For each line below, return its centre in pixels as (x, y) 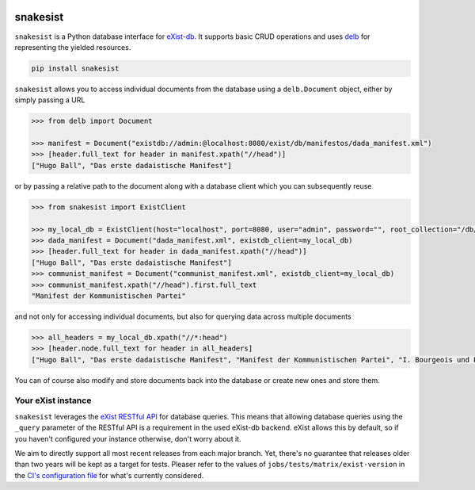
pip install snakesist (75, 68)
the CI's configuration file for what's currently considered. (109, 475)
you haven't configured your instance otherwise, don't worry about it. (128, 438)
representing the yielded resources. (73, 47)
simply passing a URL (50, 100)
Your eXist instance (53, 400)
